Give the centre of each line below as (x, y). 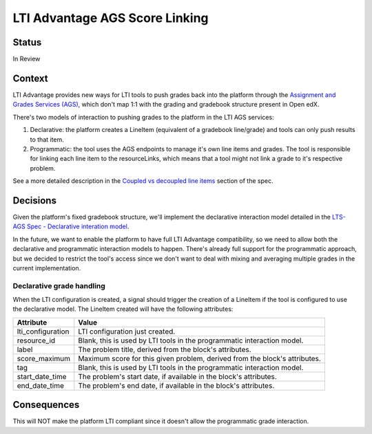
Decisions (34, 200)
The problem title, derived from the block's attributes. (165, 349)
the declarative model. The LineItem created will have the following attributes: (123, 309)
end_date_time (41, 385)
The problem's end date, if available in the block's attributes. (176, 385)
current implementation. (47, 268)
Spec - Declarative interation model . (78, 226)
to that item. (47, 139)
